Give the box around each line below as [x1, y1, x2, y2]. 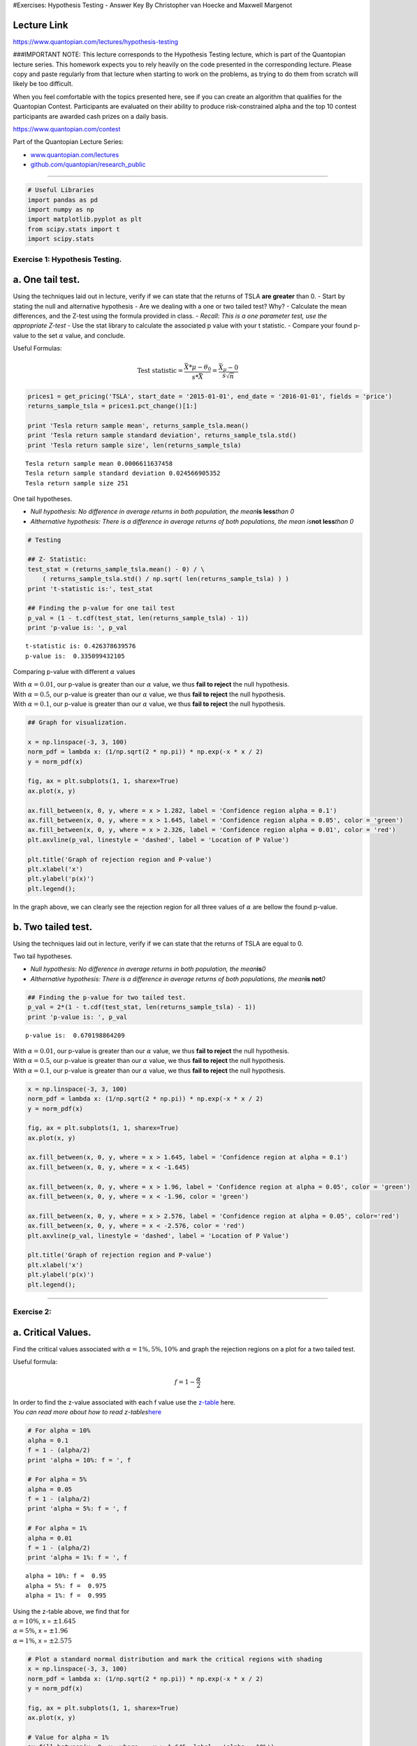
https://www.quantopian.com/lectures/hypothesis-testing [13, 37, 178, 45]
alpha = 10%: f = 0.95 [25, 1572, 107, 1580]
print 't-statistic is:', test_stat [27, 585, 154, 593]
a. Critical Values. [13, 1326, 92, 1338]
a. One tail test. [13, 274, 80, 286]
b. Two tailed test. [13, 920, 93, 932]
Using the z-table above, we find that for [13, 1607, 130, 1615]
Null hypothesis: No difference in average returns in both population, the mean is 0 [30, 964, 266, 974]
